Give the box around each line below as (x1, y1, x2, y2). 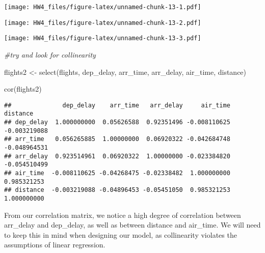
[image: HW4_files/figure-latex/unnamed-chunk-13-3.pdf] (4, 35, 201, 42)
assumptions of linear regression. (4, 239, 105, 250)
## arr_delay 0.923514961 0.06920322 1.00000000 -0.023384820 (4, 152, 230, 160)
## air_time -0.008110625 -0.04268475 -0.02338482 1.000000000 (4, 170, 230, 177)
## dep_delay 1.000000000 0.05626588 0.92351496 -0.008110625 (4, 119, 230, 126)
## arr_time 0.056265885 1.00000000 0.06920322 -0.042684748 (4, 135, 230, 143)
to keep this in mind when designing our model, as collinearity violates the (4, 229, 237, 240)
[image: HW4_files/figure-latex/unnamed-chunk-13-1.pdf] (4, 4, 201, 11)
